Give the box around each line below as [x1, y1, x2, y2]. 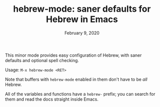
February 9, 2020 [64, 30, 100, 36]
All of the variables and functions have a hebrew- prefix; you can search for [5, 91, 156, 97]
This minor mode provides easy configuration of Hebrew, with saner [5, 52, 142, 58]
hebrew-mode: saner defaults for [13, 3, 151, 15]
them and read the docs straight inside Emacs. [5, 96, 99, 102]
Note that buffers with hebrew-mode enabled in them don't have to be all [5, 76, 148, 82]
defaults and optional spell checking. [5, 57, 79, 63]
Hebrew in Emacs [46, 14, 118, 25]
